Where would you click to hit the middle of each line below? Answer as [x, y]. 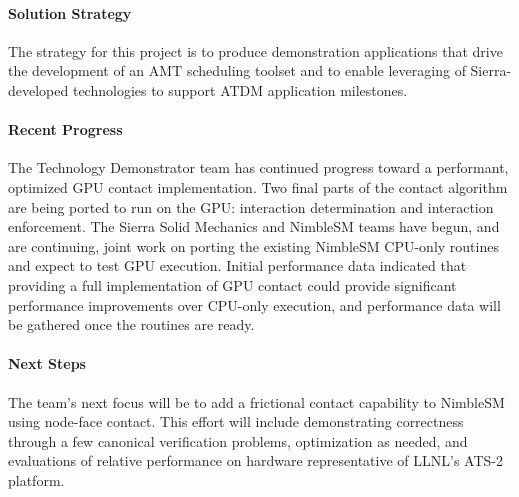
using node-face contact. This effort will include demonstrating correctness [236, 421]
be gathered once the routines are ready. [131, 324]
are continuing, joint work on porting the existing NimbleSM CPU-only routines [253, 245]
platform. [36, 479]
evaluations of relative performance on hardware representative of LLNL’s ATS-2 [255, 460]
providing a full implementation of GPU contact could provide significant [232, 284]
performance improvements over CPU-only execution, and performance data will [254, 304]
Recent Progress [65, 129]
